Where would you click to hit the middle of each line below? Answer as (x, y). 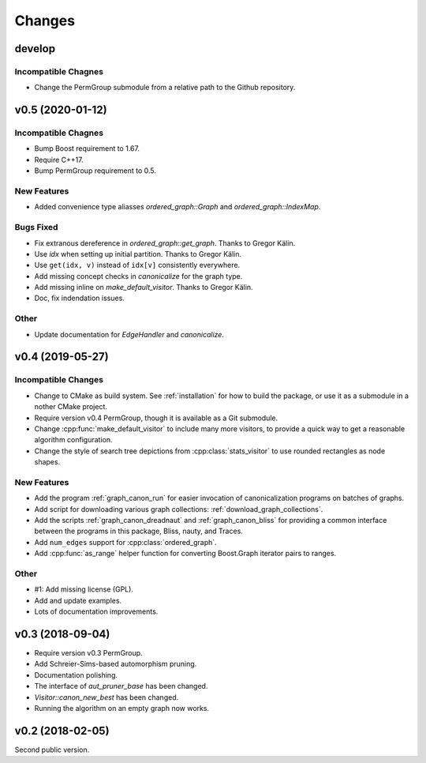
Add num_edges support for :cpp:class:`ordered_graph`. (125, 542)
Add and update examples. (78, 600)
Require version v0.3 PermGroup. (88, 653)
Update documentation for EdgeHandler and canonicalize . (129, 334)
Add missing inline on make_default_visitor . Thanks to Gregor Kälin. (144, 288)
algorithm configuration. (73, 440)
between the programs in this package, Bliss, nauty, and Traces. (139, 531)
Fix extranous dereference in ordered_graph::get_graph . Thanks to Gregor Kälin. (165, 243)
